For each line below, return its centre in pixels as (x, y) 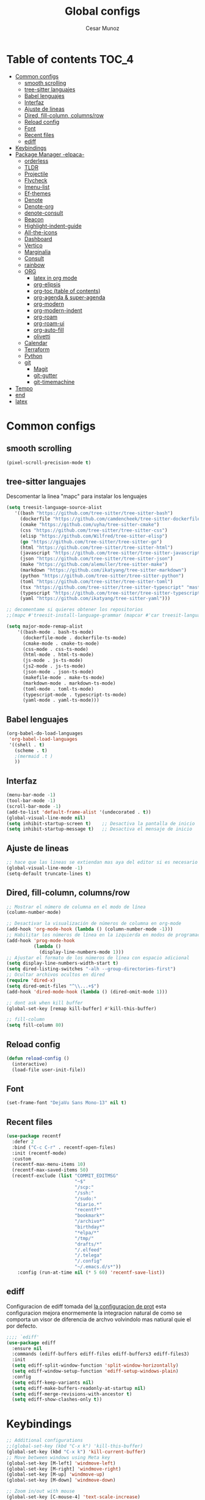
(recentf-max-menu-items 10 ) (49, 1164)
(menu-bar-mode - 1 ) (31, 795)
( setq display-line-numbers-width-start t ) (63, 963)
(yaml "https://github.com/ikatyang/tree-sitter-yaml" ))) (95, 599)
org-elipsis (47, 284)
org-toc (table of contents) (67, 291)
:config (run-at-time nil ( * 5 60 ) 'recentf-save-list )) (91, 1273)
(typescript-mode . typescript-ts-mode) (74, 695)
